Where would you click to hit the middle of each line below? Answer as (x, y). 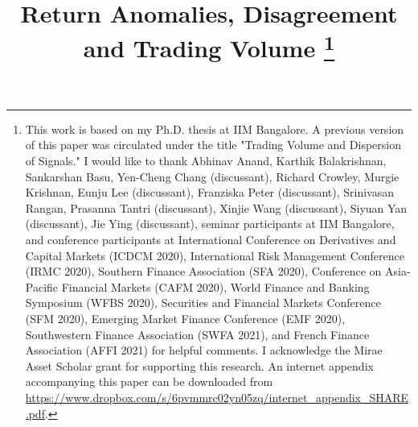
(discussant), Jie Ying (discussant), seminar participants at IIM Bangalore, (210, 224)
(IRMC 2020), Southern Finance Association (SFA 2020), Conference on (203, 271)
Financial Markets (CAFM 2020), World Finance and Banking (215, 286)
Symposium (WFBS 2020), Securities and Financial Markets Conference (203, 303)
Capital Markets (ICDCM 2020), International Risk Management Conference (215, 255)
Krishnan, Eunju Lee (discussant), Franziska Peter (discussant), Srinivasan (210, 192)
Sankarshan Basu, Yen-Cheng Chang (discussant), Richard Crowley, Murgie (212, 176)
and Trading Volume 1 (209, 46)
